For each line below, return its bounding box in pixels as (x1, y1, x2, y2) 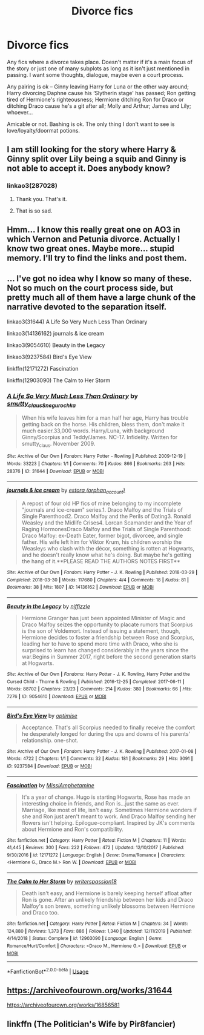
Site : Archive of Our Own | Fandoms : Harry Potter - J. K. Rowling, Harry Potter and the (7, 671, 190, 677)
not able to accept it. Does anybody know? (7, 164, 171, 174)
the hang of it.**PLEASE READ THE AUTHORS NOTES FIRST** (21, 557, 181, 564)
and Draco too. (21, 909, 59, 916)
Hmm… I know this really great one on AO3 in (7, 225, 180, 235)
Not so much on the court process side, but (7, 283, 174, 293)
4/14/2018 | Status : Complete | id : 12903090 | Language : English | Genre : (7, 936, 163, 942)
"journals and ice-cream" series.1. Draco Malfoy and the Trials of (21, 506, 183, 513)
